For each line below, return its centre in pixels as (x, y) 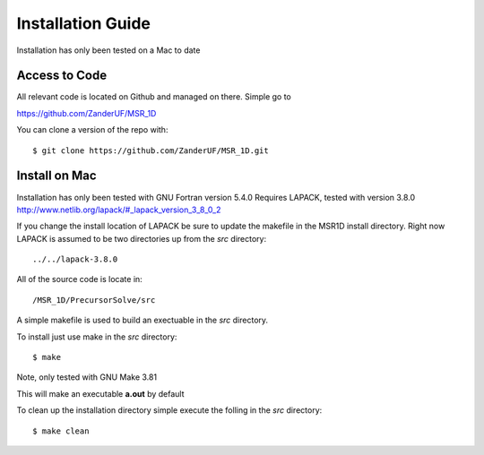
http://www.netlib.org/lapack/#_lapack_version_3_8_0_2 (119, 210)
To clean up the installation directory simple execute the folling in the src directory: (169, 410)
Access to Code (62, 76)
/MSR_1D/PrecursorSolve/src (94, 300)
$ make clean (61, 431)
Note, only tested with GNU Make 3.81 (86, 377)
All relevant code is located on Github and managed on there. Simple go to (154, 97)
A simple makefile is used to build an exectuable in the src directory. (143, 320)
